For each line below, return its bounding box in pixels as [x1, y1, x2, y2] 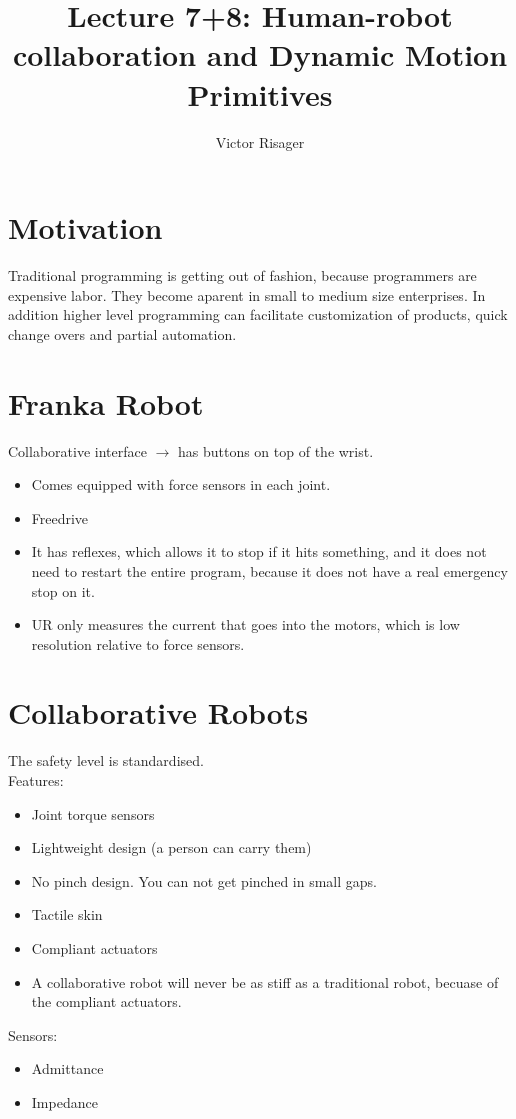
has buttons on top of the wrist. [177, 440, 374, 461]
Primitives [187, 73, 333, 114]
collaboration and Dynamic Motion [12, 34, 508, 75]
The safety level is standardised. [8, 750, 204, 771]
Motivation [8, 207, 163, 248]
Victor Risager [215, 131, 305, 152]
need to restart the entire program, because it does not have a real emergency [31, 560, 508, 581]
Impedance [31, 1091, 98, 1112]
